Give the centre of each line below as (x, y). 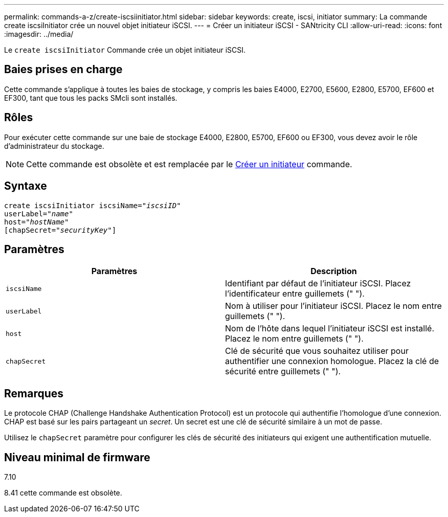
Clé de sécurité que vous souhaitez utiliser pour (317, 351)
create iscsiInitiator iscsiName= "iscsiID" (93, 205)
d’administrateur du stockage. (54, 146)
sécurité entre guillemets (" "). (283, 372)
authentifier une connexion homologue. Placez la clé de (332, 361)
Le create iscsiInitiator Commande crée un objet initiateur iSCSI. (125, 50)
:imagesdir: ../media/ (39, 34)
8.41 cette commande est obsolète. (63, 493)
